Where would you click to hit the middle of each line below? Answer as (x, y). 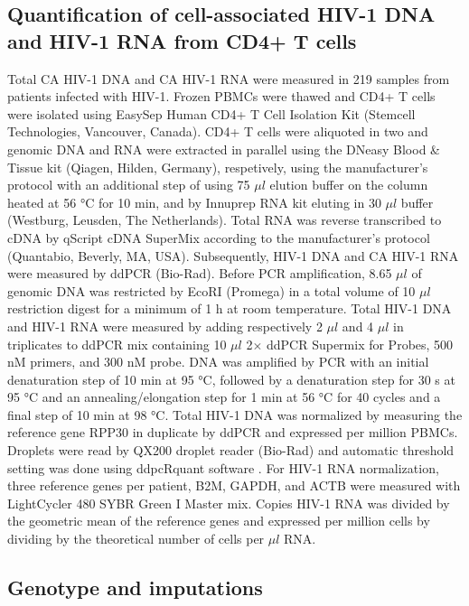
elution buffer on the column (349, 185)
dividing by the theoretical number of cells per (136, 539)
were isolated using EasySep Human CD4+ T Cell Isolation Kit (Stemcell (211, 113)
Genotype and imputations (135, 587)
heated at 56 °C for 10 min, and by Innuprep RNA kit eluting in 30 (194, 202)
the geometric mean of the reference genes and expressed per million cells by (219, 521)
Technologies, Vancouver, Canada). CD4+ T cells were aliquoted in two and (218, 131)
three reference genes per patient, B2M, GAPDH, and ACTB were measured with (234, 485)
